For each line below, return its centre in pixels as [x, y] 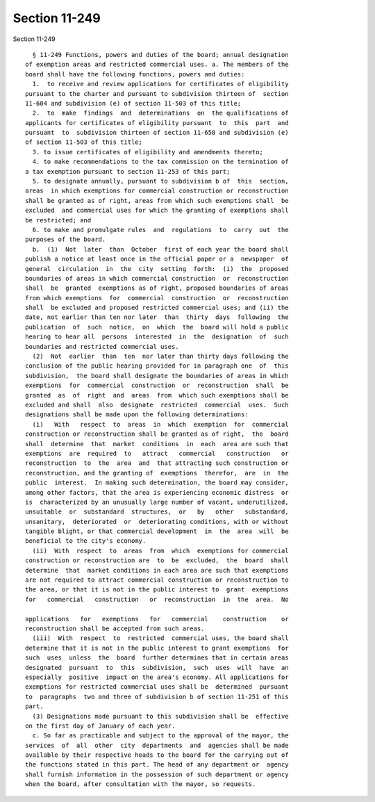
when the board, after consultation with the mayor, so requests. [141, 784]
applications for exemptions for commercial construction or [157, 619]
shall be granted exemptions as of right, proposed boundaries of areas [157, 288]
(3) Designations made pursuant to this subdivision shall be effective [160, 716]
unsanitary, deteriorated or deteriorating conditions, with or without [157, 522]
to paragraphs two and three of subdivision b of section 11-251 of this [157, 696]
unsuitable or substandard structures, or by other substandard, [157, 512]
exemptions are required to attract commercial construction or [157, 453]
